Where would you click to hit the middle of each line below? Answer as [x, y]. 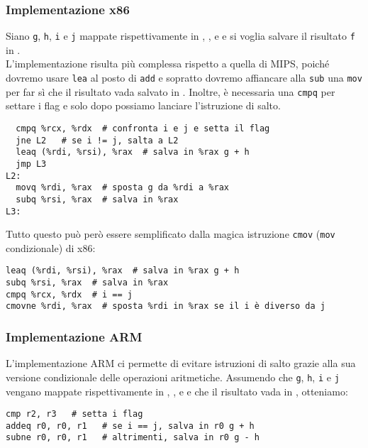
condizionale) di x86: [51, 247]
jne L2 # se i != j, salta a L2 [97, 140]
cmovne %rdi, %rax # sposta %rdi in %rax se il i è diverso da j [166, 306]
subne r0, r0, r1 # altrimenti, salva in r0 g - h [133, 438]
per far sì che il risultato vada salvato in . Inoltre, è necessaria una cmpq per [171, 91]
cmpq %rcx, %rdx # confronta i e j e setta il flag [143, 128]
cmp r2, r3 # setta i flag [74, 414]
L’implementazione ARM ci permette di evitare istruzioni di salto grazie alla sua [181, 363]
